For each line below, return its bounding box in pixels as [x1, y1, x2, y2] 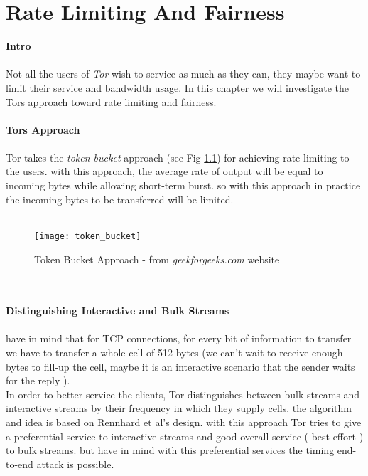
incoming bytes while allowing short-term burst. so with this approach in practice [6, 178, 361, 193]
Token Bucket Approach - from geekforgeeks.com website [34, 251, 280, 266]
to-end [6, 456, 33, 471]
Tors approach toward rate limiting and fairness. [6, 94, 217, 109]
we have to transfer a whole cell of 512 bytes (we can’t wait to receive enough [6, 345, 343, 360]
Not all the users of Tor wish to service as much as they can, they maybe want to [6, 66, 361, 81]
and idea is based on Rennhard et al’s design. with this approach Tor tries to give [6, 415, 362, 430]
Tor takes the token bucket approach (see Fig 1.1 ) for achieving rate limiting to [6, 149, 350, 164]
